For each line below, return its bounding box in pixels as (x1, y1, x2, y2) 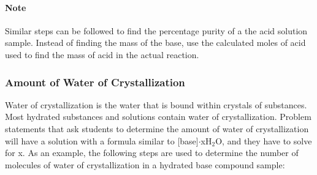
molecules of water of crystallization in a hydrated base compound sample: (5, 158, 285, 171)
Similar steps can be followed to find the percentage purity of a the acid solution (5, 24, 308, 37)
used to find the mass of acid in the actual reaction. (5, 48, 199, 61)
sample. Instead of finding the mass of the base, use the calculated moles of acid (5, 36, 306, 49)
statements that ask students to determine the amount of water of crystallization (5, 122, 309, 135)
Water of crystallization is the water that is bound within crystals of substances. (5, 98, 307, 111)
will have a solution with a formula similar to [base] (5, 134, 199, 147)
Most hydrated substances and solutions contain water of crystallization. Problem (5, 110, 311, 123)
